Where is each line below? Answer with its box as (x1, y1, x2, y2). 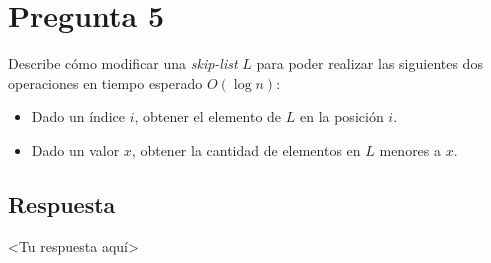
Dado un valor (31, 139, 120, 160)
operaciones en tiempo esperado (8, 72, 203, 93)
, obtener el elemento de (134, 106, 282, 127)
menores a (379, 139, 442, 160)
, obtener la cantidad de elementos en (131, 139, 361, 160)
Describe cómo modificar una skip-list (8, 53, 238, 74)
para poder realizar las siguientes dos (256, 53, 483, 74)
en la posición (299, 106, 384, 127)
